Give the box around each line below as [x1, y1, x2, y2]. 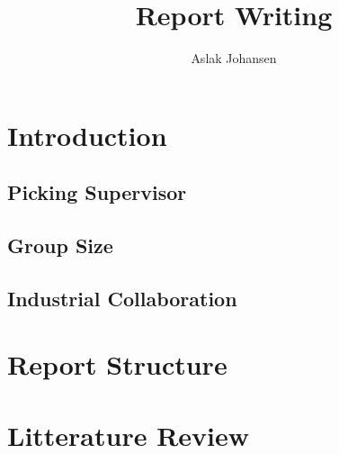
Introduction [7, 116, 167, 153]
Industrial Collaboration [7, 284, 237, 312]
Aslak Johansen [191, 49, 277, 68]
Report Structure [7, 346, 227, 383]
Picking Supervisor [7, 178, 187, 206]
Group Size [7, 232, 113, 259]
